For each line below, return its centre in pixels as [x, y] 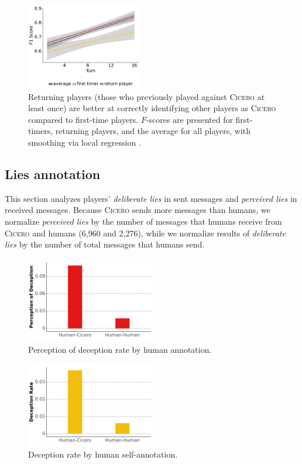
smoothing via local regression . [85, 142]
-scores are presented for [189, 119]
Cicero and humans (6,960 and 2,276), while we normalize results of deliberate [145, 233]
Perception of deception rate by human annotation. [120, 349]
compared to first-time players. [83, 119]
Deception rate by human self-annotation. [103, 454]
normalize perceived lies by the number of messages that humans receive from [143, 221]
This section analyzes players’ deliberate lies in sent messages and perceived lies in [151, 198]
